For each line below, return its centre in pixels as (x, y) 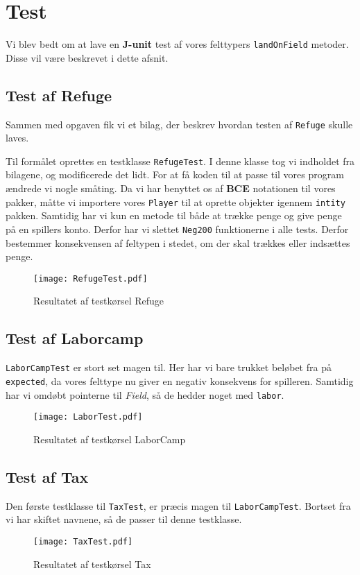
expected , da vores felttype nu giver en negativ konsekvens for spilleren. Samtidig (180, 380)
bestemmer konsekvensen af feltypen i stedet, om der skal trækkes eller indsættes (178, 242)
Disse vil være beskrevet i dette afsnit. (87, 57)
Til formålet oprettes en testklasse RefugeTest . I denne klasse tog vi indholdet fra (180, 161)
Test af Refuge (59, 95)
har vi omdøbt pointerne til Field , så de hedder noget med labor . (145, 394)
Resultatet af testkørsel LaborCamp (110, 439)
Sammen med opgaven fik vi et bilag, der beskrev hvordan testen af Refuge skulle (179, 124)
